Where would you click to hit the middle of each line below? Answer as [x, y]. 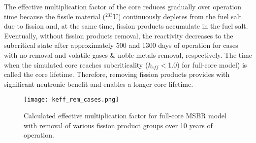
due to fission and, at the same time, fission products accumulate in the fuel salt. [126, 26]
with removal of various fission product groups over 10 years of [118, 125]
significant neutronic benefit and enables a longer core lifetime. [99, 84]
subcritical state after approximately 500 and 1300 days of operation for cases [121, 45]
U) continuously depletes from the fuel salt [177, 16]
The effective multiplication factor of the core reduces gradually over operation [123, 6]
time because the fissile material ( [55, 16]
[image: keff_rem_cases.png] [71, 100]
